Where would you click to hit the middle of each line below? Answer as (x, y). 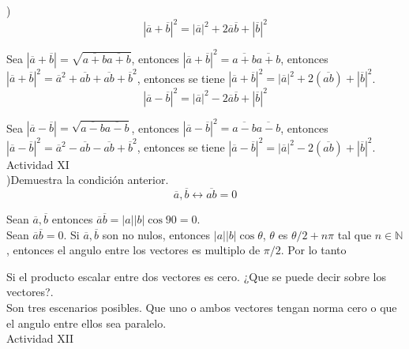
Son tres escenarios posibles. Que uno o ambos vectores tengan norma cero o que (202, 307)
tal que (355, 234)
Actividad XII (40, 338)
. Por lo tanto (313, 250)
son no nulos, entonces (156, 234)
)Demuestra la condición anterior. (88, 180)
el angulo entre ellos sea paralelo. (86, 323)
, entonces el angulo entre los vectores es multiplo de (133, 250)
